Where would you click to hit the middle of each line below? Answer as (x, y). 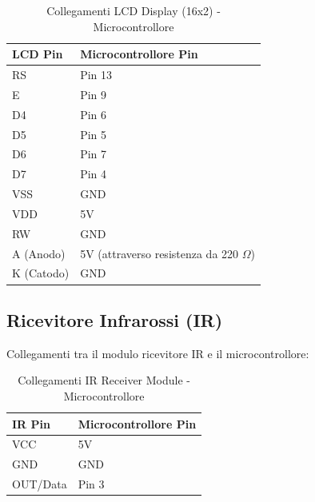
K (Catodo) (41, 273)
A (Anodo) (39, 253)
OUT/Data (40, 484)
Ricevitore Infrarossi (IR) (115, 319)
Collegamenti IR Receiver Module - (104, 380)
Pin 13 (96, 75)
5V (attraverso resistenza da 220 (159, 253)
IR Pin (31, 423)
